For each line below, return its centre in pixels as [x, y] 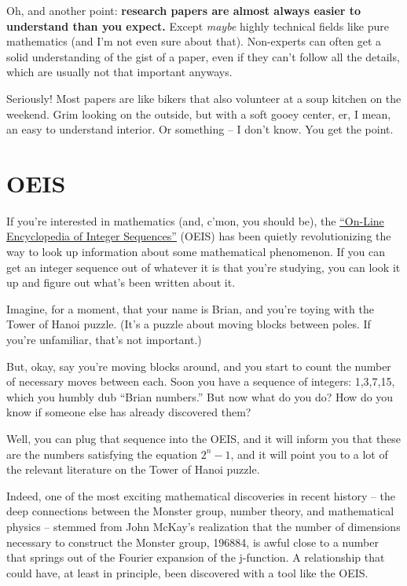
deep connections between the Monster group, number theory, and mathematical [200, 511]
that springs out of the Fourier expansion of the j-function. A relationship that [196, 557]
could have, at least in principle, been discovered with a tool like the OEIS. [187, 572]
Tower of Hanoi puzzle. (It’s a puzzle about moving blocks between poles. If [189, 324]
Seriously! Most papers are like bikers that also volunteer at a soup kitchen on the [204, 98]
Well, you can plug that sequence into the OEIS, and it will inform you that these [204, 438]
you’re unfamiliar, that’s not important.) [104, 340]
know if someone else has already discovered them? [129, 412]
